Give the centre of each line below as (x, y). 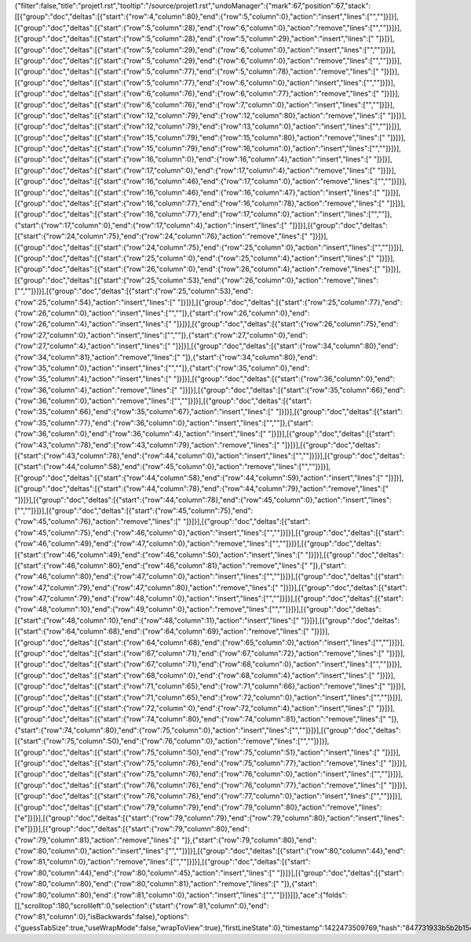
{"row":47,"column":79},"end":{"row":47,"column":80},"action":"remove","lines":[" (146, 587)
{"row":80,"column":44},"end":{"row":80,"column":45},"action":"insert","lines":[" (145, 873)
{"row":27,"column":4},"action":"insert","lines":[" (93, 346)
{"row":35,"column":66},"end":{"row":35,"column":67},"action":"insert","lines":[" (144, 412)
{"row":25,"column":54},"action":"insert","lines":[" (95, 302)
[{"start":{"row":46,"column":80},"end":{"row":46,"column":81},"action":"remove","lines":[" (161, 566)
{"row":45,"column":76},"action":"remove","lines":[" (98, 522)
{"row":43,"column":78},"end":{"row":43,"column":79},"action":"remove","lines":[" (147, 445)
